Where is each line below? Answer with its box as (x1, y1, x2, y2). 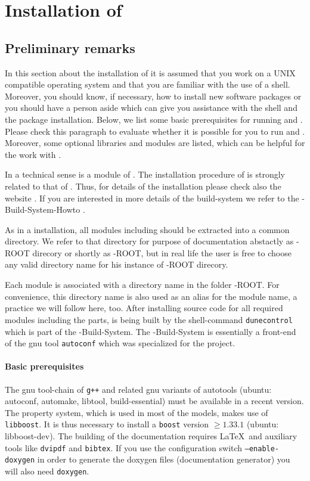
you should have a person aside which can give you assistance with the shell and (5, 101, 297, 114)
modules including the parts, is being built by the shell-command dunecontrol (5, 313, 293, 325)
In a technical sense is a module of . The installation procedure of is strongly (5, 168, 285, 181)
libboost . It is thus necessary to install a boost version (5, 418, 209, 430)
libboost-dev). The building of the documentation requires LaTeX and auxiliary (5, 430, 297, 442)
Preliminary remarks (5, 38, 135, 57)
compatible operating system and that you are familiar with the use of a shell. (5, 78, 290, 91)
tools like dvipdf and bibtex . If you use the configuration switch (5, 441, 243, 454)
